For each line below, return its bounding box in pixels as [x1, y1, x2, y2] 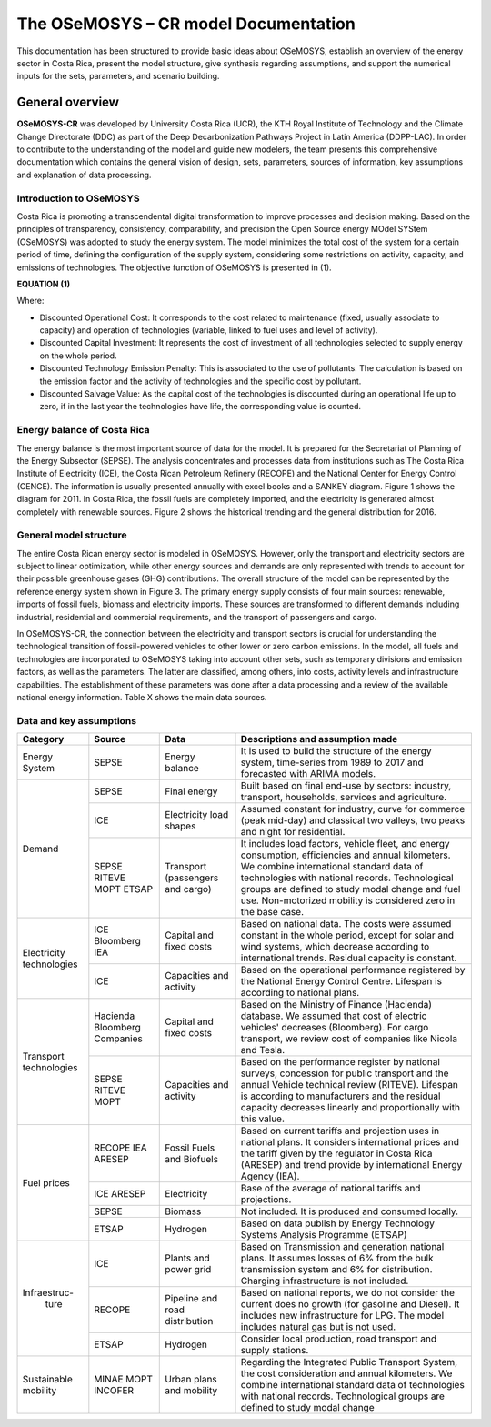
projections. [240, 1193, 292, 1206]
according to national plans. [240, 987, 360, 1000]
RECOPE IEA [94, 1141, 147, 1154]
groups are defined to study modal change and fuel [240, 883, 461, 896]
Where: [16, 296, 45, 307]
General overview [16, 95, 120, 110]
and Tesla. [240, 1044, 286, 1057]
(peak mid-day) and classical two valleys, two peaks [240, 814, 466, 827]
